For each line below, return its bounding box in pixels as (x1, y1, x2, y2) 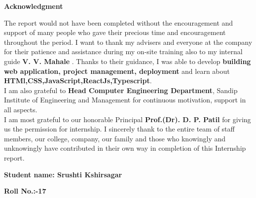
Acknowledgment (4, 1, 63, 11)
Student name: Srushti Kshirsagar (4, 169, 122, 179)
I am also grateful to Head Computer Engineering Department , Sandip (4, 85, 238, 95)
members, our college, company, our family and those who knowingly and (4, 133, 226, 143)
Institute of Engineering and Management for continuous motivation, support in (4, 95, 246, 105)
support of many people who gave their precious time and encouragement (4, 27, 226, 37)
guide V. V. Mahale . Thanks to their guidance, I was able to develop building (4, 56, 251, 66)
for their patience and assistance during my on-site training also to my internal (4, 46, 243, 57)
